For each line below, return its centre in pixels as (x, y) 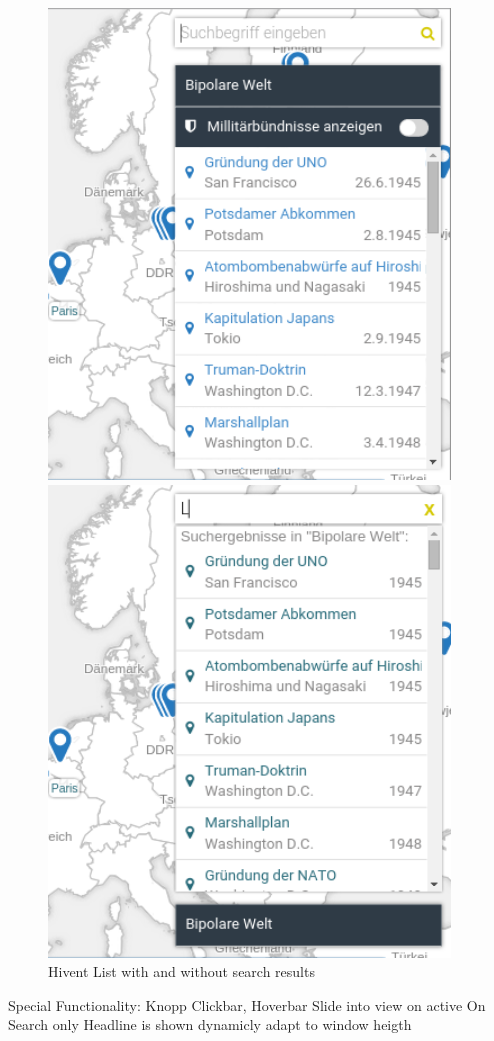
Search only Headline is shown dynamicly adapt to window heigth (210, 1024)
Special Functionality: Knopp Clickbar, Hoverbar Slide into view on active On (247, 1004)
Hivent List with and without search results (181, 971)
